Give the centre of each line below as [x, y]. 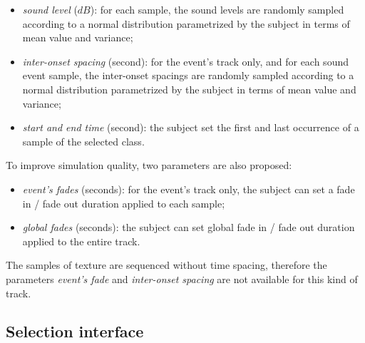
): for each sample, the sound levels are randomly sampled [217, 9]
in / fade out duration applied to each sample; [124, 203]
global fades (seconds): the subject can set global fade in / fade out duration [189, 227]
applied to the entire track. [81, 241]
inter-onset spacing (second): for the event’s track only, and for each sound [185, 61]
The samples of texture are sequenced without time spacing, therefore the [166, 265]
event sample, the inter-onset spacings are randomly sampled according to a [188, 75]
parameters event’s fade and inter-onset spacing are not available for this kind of [182, 278]
